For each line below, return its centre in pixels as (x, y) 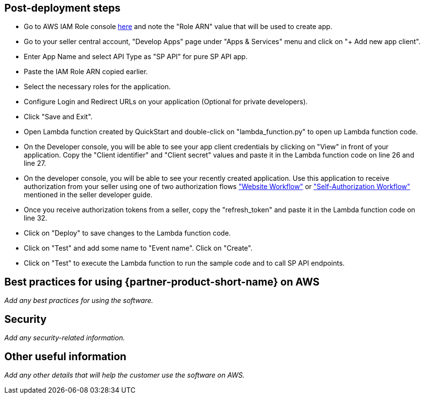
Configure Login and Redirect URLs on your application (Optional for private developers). (166, 102)
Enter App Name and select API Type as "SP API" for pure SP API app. (136, 57)
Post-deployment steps (63, 8)
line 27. (35, 163)
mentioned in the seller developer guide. (88, 195)
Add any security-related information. (65, 338)
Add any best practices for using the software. (79, 301)
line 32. (36, 218)
